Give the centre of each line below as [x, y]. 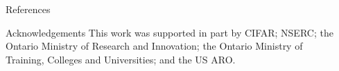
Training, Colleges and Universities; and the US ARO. [121, 59]
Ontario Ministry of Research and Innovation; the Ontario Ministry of [154, 46]
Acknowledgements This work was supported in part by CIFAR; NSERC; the [169, 32]
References [28, 9]
